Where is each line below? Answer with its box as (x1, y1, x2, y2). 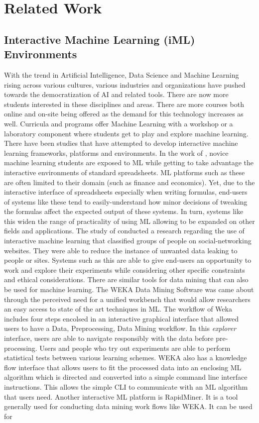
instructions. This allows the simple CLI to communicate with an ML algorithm (4, 381, 248, 392)
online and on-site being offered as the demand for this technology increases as (4, 108, 244, 119)
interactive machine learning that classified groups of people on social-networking (4, 235, 252, 246)
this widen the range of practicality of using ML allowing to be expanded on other (4, 215, 255, 226)
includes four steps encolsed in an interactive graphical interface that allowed (4, 313, 239, 323)
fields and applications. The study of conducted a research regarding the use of (4, 225, 245, 236)
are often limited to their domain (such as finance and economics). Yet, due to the (4, 177, 255, 187)
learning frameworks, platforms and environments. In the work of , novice (4, 147, 229, 158)
